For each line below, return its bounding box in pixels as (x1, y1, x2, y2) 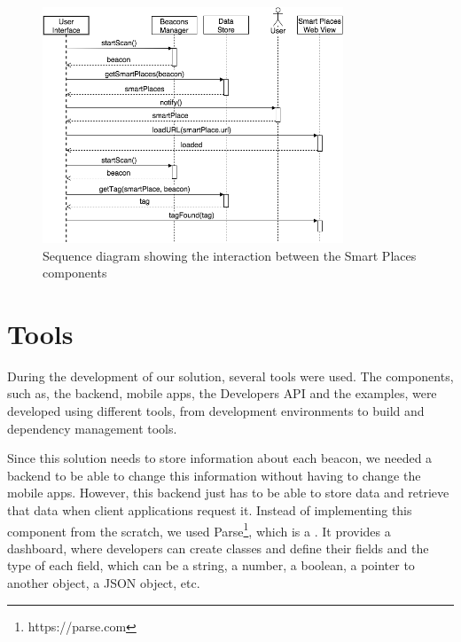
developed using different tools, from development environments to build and (7, 402, 425, 420)
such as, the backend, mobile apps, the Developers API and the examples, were (7, 384, 437, 403)
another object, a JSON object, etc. (7, 574, 200, 592)
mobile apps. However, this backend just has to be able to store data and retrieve (7, 483, 449, 502)
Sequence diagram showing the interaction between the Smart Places (43, 246, 417, 264)
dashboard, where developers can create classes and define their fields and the (7, 538, 429, 557)
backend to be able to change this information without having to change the (7, 466, 421, 484)
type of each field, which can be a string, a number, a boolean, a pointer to (7, 556, 415, 575)
